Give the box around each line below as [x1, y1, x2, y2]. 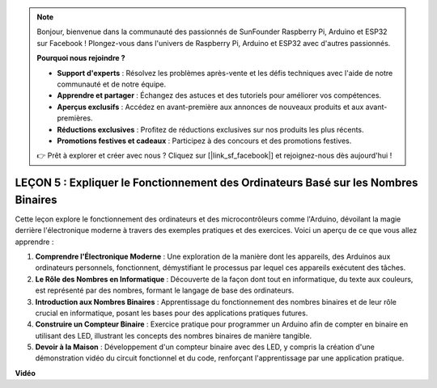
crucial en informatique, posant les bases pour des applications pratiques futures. [35, 308, 308, 318]
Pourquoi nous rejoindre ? [36, 53, 125, 63]
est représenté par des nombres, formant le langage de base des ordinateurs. [35, 285, 295, 295]
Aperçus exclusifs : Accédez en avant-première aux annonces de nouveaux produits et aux [57, 102, 364, 112]
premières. [57, 113, 93, 123]
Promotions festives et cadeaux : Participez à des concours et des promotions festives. [57, 136, 352, 145]
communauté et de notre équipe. [57, 79, 167, 89]
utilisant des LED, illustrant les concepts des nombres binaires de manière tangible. [35, 331, 312, 340]
